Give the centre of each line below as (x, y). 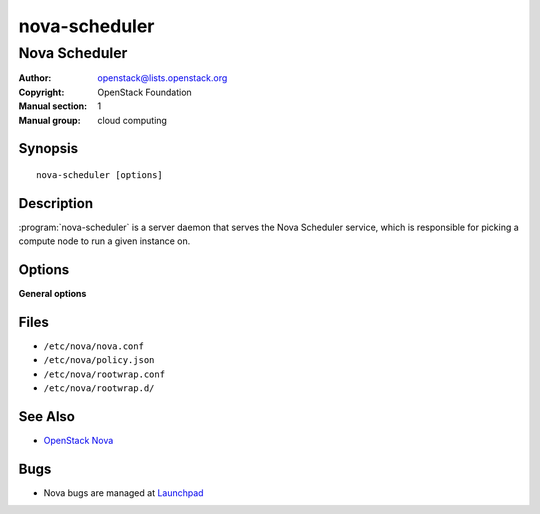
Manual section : (53, 106)
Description (56, 203)
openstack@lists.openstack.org (162, 78)
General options (52, 294)
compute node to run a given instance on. (104, 241)
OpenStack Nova (78, 441)
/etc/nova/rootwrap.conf (104, 374)
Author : (35, 78)
